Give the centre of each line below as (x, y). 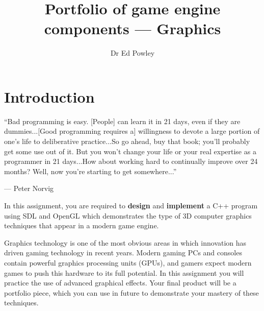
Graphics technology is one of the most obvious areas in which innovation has (125, 242)
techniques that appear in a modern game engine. (82, 225)
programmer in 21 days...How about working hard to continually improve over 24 (131, 161)
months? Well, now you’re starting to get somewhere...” (90, 171)
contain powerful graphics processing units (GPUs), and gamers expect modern (128, 262)
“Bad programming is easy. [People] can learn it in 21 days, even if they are (122, 121)
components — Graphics (133, 28)
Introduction (49, 96)
